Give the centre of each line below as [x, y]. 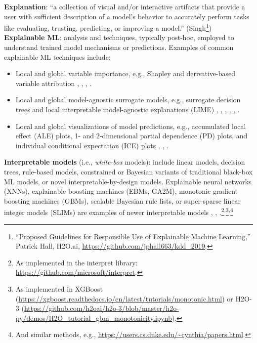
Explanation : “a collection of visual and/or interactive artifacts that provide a [125, 6]
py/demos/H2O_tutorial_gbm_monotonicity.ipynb [94, 318]
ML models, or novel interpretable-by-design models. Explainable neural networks [128, 181]
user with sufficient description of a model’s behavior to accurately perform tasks [127, 16]
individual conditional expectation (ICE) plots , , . [92, 145]
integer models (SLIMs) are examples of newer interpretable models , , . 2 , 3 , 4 [119, 211]
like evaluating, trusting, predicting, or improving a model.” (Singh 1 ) [108, 27]
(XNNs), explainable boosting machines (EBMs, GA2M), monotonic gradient [121, 191]
